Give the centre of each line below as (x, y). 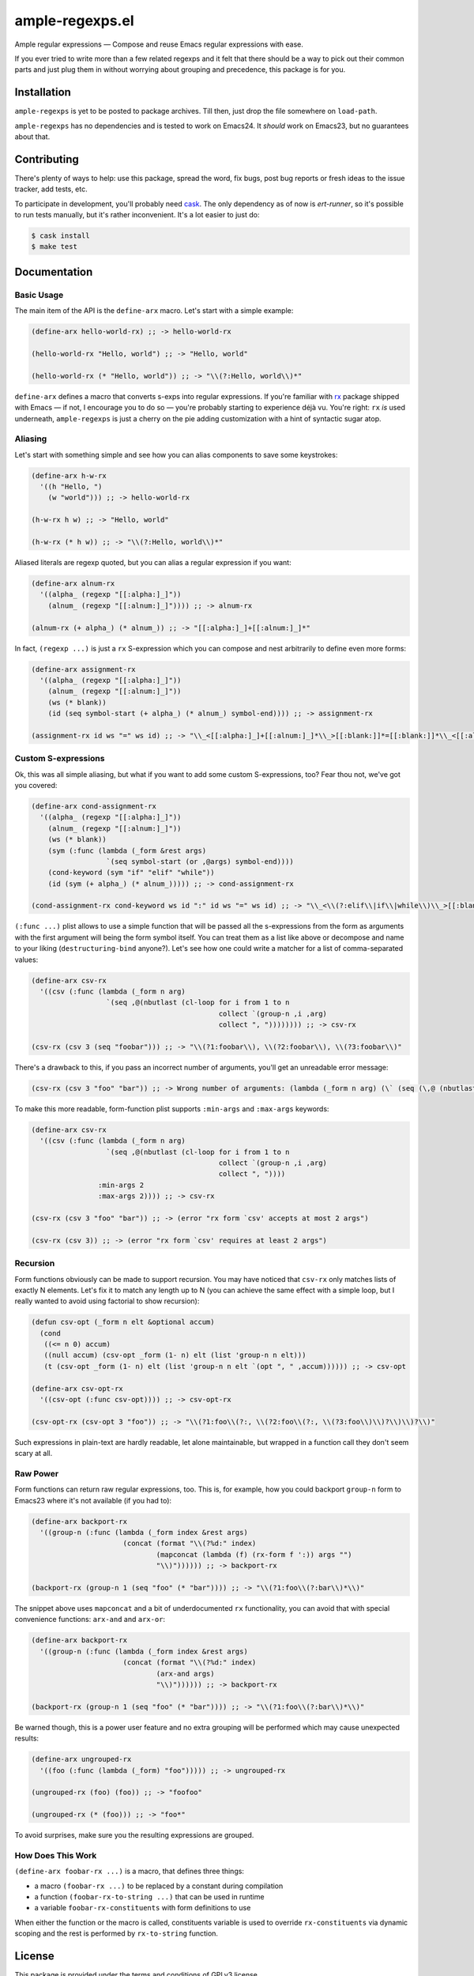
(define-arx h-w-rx (69, 475)
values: (26, 960)
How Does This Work (56, 1855)
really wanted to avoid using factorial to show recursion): (107, 1301)
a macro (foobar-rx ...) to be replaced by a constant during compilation (159, 1886)
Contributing (47, 159)
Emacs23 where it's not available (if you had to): (93, 1500)
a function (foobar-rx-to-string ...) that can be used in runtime (149, 1896)
